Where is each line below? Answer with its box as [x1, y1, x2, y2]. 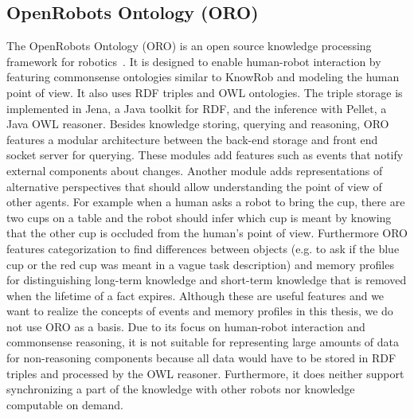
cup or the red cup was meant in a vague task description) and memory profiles [6, 256, 394, 272]
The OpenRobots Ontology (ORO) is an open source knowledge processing [6, 37, 372, 54]
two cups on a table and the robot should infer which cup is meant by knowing [6, 209, 392, 225]
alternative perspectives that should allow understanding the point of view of [6, 178, 382, 194]
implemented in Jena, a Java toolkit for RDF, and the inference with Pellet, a [6, 100, 387, 116]
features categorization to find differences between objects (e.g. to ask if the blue [6, 240, 400, 256]
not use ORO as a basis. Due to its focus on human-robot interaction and [6, 318, 365, 334]
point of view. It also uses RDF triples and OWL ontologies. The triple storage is [6, 84, 403, 100]
